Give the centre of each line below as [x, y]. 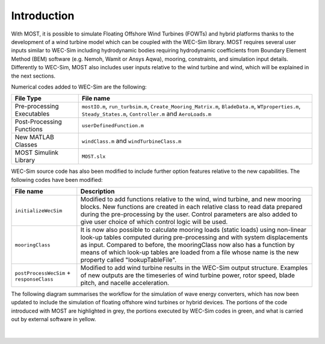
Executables [32, 114]
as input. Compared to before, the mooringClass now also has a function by [187, 245]
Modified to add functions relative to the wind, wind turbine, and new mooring [190, 199]
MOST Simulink [37, 152]
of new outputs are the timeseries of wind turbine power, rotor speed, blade [187, 275]
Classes [26, 145]
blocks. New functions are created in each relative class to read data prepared [191, 207]
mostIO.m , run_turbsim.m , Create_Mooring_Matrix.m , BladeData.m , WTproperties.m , [191, 107]
